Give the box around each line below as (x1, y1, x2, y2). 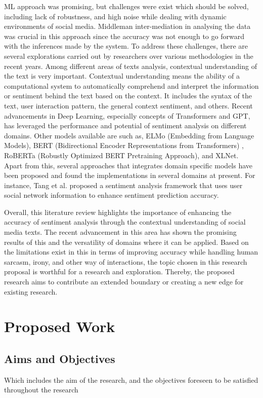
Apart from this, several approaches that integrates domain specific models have (4, 160, 253, 170)
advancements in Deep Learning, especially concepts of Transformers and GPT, (4, 110, 250, 121)
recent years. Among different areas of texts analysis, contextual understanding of (4, 60, 257, 71)
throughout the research (4, 384, 78, 395)
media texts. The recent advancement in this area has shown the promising (4, 227, 237, 237)
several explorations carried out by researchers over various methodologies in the (4, 50, 253, 61)
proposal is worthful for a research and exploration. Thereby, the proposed (4, 266, 235, 277)
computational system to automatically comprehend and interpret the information (4, 80, 259, 91)
